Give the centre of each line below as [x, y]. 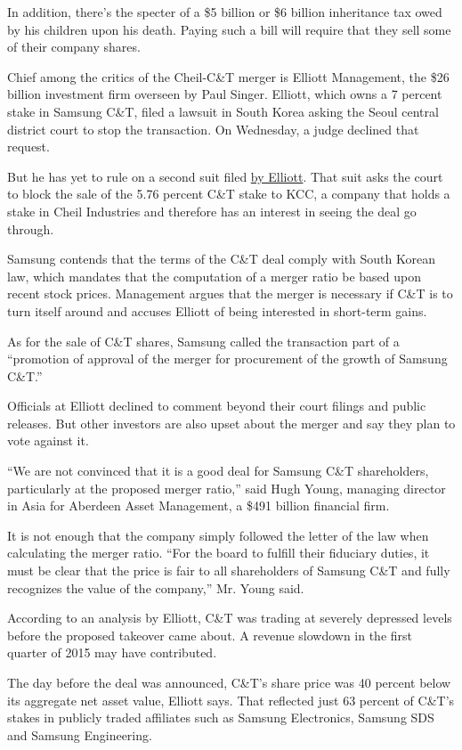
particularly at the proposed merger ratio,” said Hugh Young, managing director [227, 488]
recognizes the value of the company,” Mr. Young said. [156, 587]
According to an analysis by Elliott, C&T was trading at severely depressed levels [230, 618]
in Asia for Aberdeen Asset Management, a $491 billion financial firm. [199, 505]
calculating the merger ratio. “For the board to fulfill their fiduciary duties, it [219, 553]
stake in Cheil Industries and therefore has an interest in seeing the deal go [212, 211]
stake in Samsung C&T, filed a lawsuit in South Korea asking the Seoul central [223, 111]
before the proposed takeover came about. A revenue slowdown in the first [210, 635]
